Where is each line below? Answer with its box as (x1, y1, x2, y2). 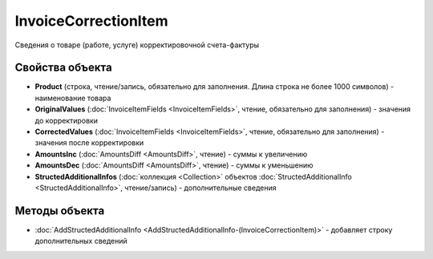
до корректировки (34, 115, 99, 125)
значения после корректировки (34, 138, 144, 148)
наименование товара (34, 93, 111, 103)
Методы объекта (14, 204, 105, 217)
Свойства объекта (14, 61, 112, 75)
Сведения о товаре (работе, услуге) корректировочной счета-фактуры (14, 40, 260, 50)
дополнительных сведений (34, 237, 127, 246)
